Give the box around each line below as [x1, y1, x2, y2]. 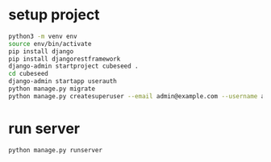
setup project [8, 6, 100, 24]
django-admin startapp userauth [8, 77, 117, 85]
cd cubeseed [8, 70, 48, 78]
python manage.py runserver [8, 146, 103, 154]
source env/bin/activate [8, 39, 92, 48]
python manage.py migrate [8, 85, 95, 93]
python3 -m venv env [8, 32, 78, 40]
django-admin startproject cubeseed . [8, 62, 139, 70]
